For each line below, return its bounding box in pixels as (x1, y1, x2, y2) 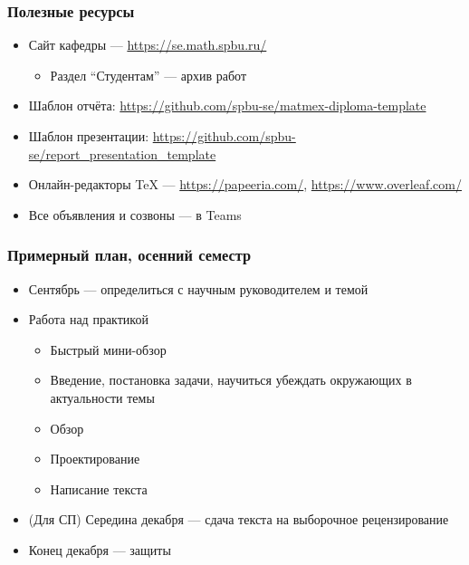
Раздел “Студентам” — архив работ (50, 65, 247, 84)
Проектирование (50, 449, 140, 468)
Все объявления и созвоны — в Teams (28, 205, 242, 224)
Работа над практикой (28, 310, 148, 329)
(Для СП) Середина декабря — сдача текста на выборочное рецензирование (28, 510, 449, 529)
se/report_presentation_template (28, 144, 216, 163)
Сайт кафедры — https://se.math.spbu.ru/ (28, 35, 267, 54)
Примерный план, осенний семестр (7, 244, 252, 266)
